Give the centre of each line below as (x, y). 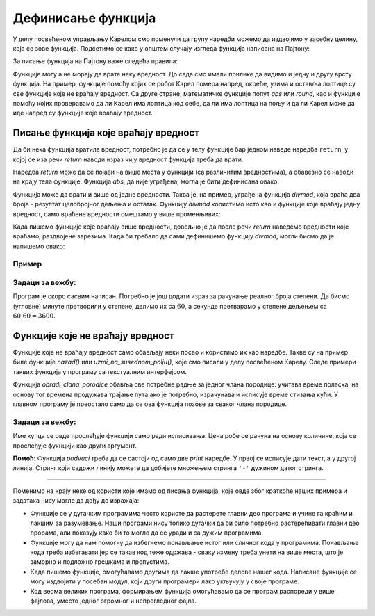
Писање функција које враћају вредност (106, 133)
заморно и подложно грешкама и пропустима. (100, 562)
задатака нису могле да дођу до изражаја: (76, 501)
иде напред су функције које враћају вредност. (83, 113)
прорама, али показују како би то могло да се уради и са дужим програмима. (147, 533)
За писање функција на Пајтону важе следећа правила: (95, 61)
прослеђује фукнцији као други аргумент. (75, 446)
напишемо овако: (39, 246)
